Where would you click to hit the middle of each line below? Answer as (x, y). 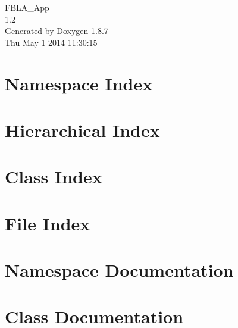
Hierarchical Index (82, 129)
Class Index (54, 177)
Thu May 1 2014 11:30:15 (51, 42)
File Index (48, 223)
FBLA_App (27, 7)
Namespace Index (79, 83)
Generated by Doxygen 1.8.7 (57, 31)
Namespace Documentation (119, 270)
